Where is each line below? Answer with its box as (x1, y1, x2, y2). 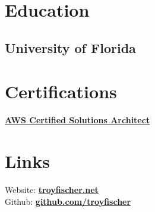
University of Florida (5, 38, 136, 57)
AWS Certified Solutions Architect (5, 114, 150, 126)
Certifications (5, 79, 117, 104)
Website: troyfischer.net (5, 183, 99, 195)
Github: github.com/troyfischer (5, 195, 131, 207)
